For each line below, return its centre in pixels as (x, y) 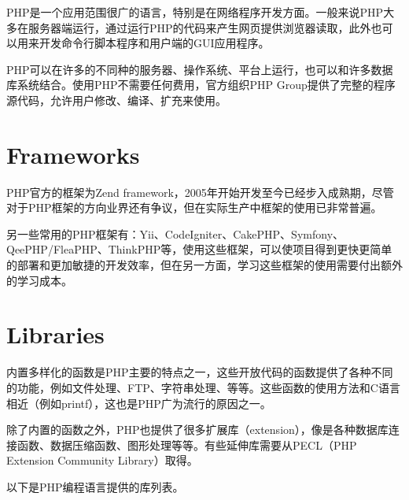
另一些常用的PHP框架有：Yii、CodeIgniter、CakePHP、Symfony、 (175, 233)
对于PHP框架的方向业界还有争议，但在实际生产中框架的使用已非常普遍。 (194, 207)
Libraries (55, 334)
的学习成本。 (39, 280)
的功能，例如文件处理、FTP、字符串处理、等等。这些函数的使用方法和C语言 (203, 387)
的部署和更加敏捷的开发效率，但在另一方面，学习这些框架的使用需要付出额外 (204, 265)
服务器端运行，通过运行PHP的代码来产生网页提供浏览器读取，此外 (199, 27)
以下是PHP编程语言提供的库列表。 (95, 486)
